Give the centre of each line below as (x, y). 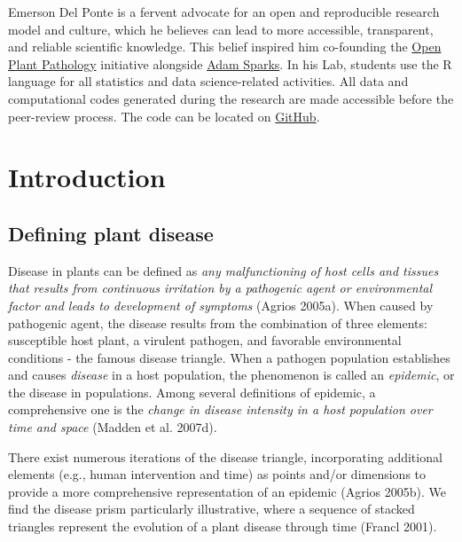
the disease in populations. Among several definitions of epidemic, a (192, 392)
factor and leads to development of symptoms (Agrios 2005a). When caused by (221, 305)
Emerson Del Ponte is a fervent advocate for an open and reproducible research (224, 12)
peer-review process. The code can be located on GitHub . (164, 116)
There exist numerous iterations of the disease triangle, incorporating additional (225, 456)
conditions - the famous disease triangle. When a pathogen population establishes (229, 357)
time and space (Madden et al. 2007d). (113, 427)
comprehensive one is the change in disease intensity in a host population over (220, 409)
